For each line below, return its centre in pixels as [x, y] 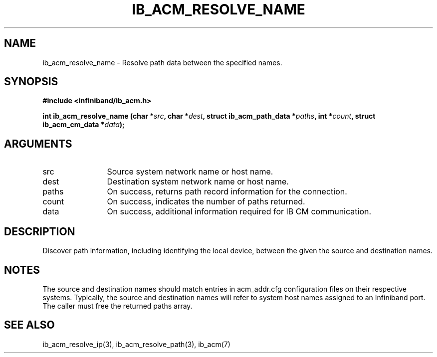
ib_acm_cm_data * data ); [84, 125]
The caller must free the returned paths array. [117, 306]
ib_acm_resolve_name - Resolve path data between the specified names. [162, 62]
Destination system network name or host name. [198, 182]
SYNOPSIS [31, 82]
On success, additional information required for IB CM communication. [239, 212]
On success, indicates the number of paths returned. [206, 202]
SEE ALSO [29, 325]
